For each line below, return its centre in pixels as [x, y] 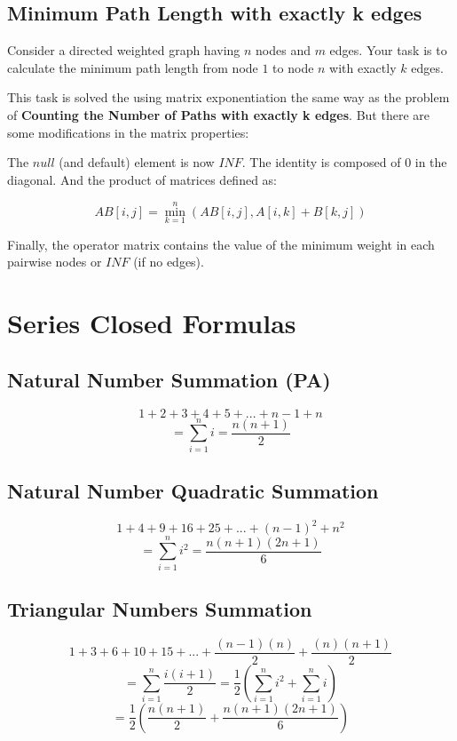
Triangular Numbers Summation [160, 608]
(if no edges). [169, 262]
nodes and [283, 50]
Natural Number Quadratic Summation [193, 491]
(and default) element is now [137, 162]
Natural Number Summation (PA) [169, 379]
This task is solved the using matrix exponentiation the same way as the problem [228, 97]
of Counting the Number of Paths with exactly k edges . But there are [218, 114]
